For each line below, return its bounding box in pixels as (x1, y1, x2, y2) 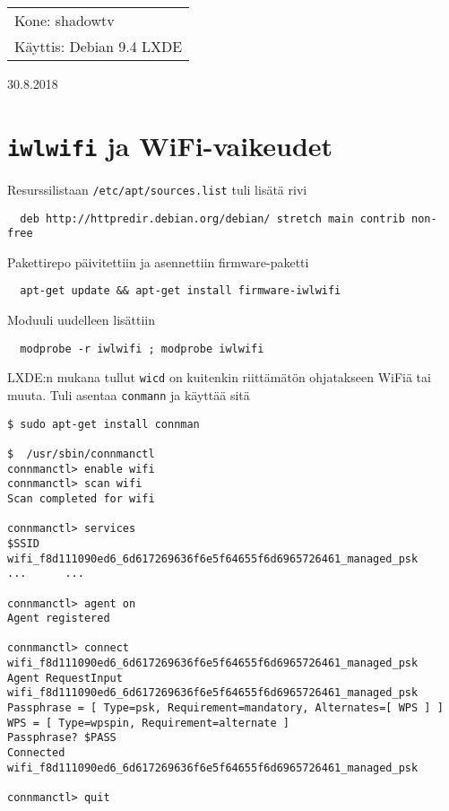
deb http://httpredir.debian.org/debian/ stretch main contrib (20, 212, 405, 225)
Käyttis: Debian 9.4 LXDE (14, 36, 183, 57)
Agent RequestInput (7, 671, 123, 685)
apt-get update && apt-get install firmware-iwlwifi (20, 284, 341, 298)
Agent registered (7, 612, 110, 625)
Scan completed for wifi (7, 492, 155, 505)
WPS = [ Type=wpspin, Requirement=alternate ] (7, 716, 289, 729)
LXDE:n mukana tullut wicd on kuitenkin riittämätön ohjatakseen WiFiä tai (7, 368, 431, 387)
